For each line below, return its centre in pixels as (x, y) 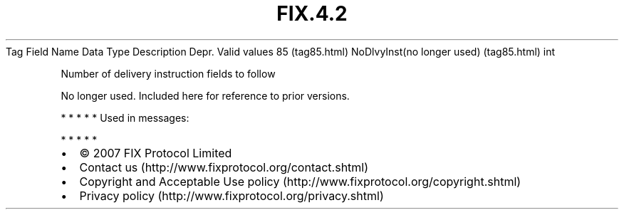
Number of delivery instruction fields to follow (168, 73)
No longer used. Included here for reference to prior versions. (205, 95)
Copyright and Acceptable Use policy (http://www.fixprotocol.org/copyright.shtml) (300, 181)
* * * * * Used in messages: (125, 117)
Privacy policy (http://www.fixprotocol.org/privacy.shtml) (232, 195)
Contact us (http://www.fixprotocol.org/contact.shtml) (224, 167)
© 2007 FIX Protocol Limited (156, 153)
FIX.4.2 (312, 14)
